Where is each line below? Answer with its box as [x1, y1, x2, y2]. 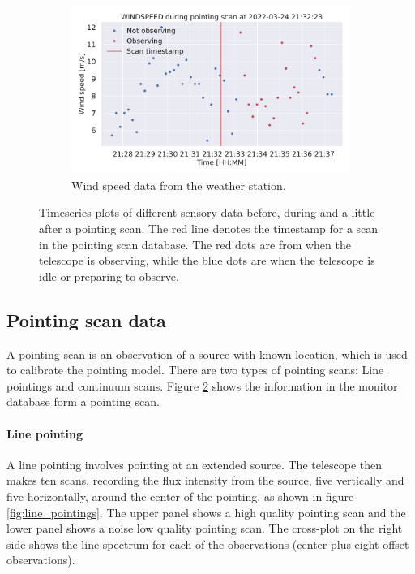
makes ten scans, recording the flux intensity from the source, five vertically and [6, 472, 404, 489]
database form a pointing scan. [6, 393, 160, 410]
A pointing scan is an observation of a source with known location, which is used [6, 345, 408, 362]
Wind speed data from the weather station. [71, 176, 286, 193]
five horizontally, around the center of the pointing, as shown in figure [6, 487, 354, 504]
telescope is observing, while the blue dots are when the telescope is [39, 252, 375, 269]
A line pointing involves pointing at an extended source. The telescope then [6, 455, 383, 473]
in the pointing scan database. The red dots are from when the [39, 235, 351, 252]
